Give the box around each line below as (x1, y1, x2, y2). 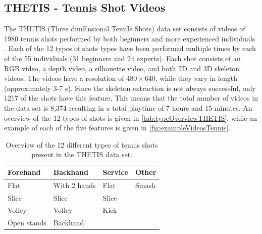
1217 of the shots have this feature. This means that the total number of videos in (4, 92, 258, 103)
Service (102, 166, 128, 177)
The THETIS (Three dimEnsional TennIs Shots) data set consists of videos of (4, 23, 245, 34)
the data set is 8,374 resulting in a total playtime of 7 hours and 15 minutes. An (4, 102, 252, 113)
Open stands (8, 217, 46, 228)
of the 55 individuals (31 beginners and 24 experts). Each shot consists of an (4, 53, 241, 63)
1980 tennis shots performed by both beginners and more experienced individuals (4, 33, 255, 43)
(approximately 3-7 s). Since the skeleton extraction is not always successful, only (4, 82, 256, 93)
